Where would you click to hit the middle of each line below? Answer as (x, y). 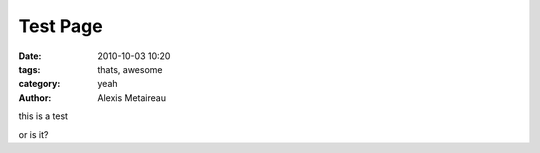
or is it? (33, 134)
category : (39, 84)
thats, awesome (130, 69)
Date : (30, 56)
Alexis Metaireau (132, 97)
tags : (29, 69)
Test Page (61, 26)
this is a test (43, 116)
